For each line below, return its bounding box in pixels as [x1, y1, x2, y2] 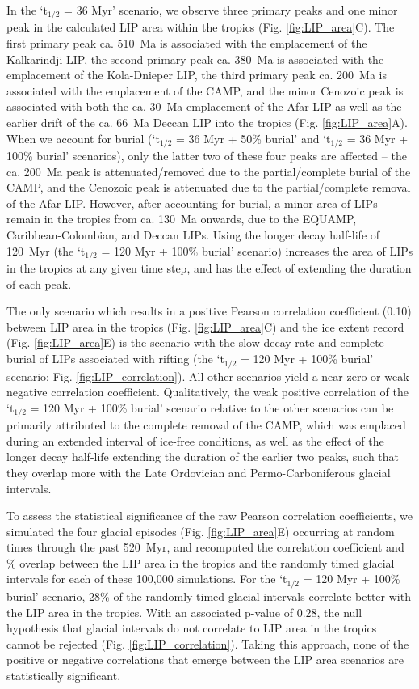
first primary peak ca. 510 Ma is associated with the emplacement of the [6, 35, 367, 52]
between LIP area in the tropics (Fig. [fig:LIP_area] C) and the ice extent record [6, 318, 404, 335]
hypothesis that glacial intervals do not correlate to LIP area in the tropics [6, 619, 377, 636]
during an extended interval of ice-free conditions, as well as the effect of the [6, 432, 384, 449]
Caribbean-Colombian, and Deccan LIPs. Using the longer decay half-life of [6, 226, 380, 243]
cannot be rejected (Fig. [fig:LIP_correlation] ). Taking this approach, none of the [6, 635, 409, 652]
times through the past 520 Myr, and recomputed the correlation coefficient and [6, 539, 404, 556]
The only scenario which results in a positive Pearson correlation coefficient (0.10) [6, 302, 412, 319]
